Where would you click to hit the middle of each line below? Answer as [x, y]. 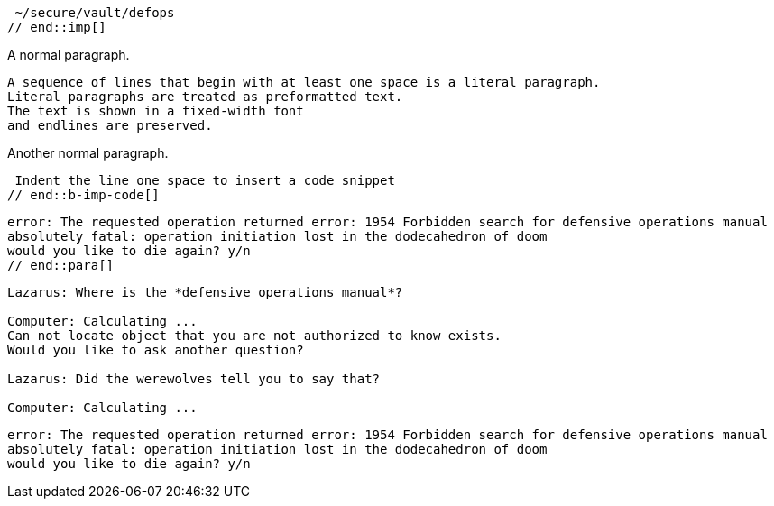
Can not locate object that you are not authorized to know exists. [254, 336]
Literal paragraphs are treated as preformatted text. [205, 97]
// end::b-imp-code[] [83, 195]
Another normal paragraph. [88, 153]
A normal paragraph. [69, 55]
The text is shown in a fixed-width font [156, 111]
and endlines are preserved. [110, 125]
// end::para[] [61, 265]
